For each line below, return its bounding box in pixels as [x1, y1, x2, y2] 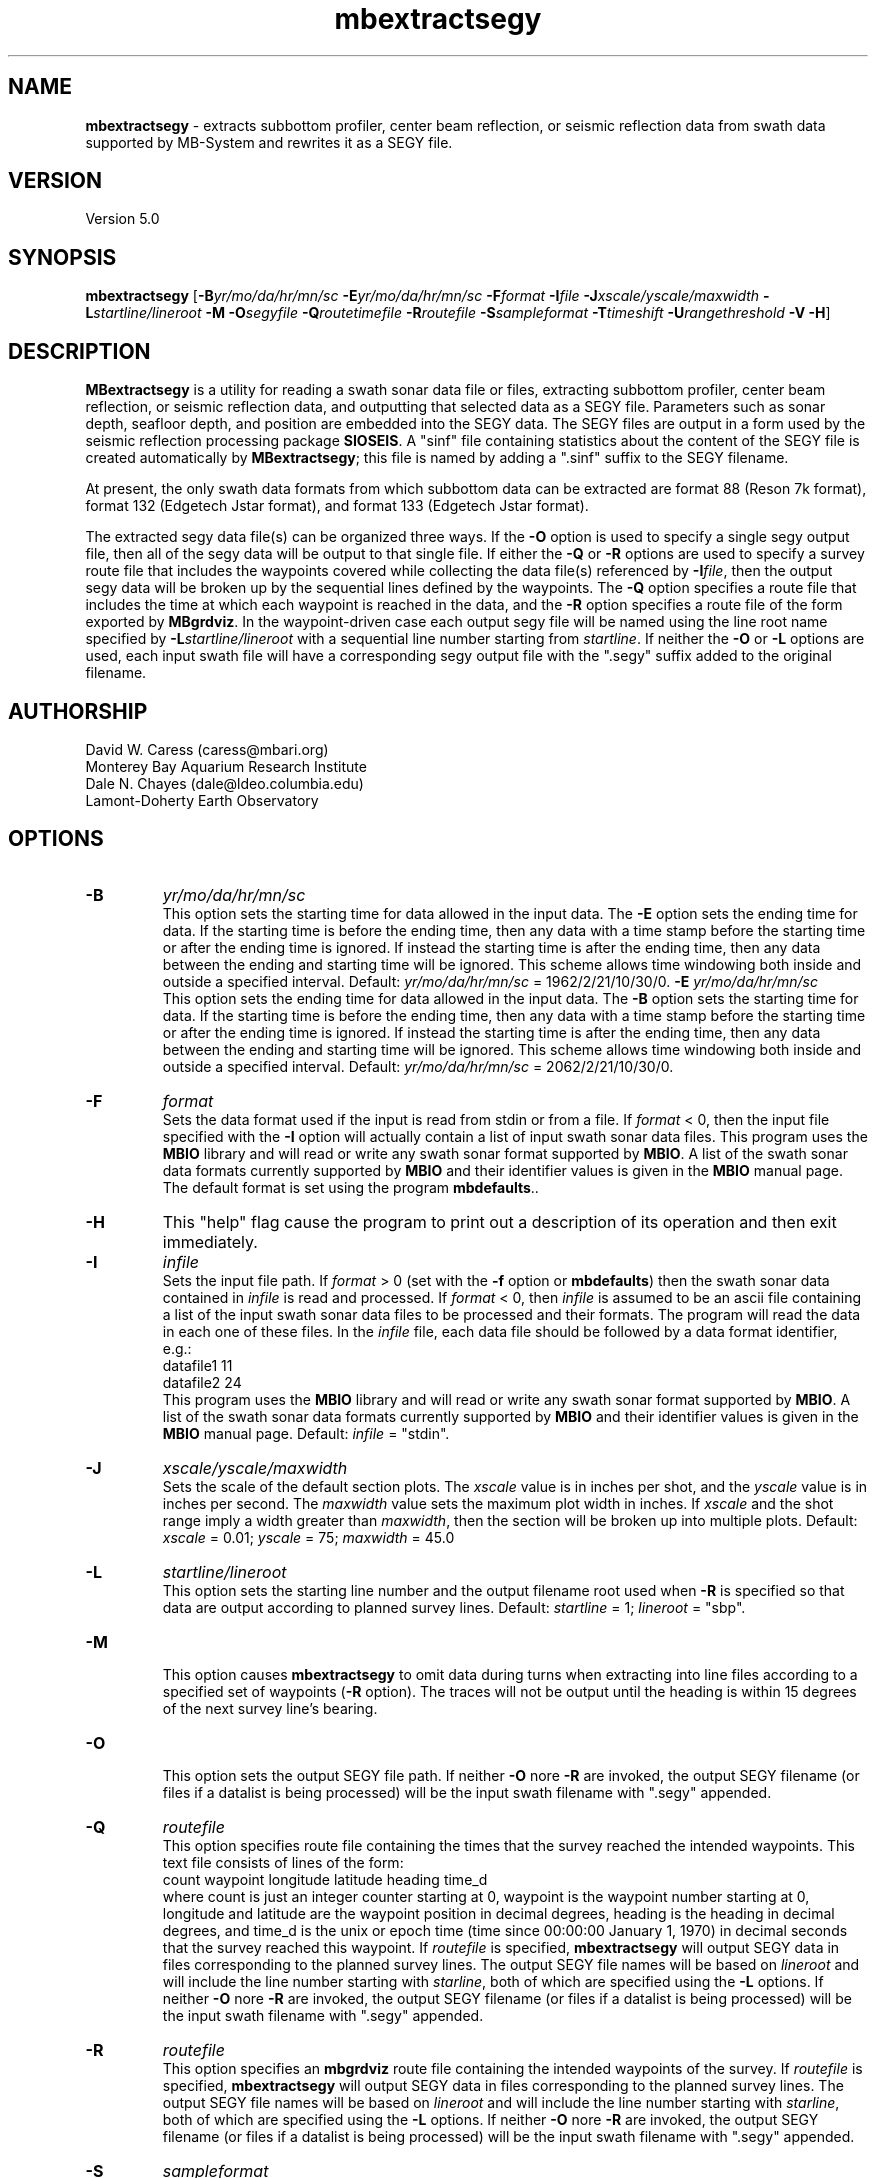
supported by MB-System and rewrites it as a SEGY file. [85, 133, 453, 151]
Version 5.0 [85, 210, 160, 228]
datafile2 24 [162, 1373, 242, 1391]
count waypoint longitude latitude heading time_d [162, 1870, 488, 1888]
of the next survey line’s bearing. [162, 1699, 378, 1717]
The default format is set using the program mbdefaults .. [162, 1178, 539, 1196]
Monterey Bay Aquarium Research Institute [85, 757, 367, 775]
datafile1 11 [162, 1356, 233, 1374]
